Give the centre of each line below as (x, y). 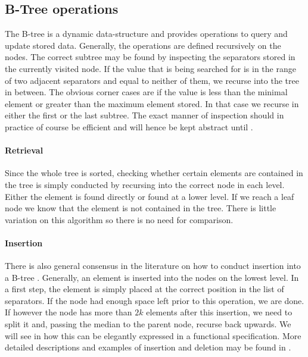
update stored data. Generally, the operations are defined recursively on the (143, 45)
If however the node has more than (69, 312)
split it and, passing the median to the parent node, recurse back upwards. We (148, 324)
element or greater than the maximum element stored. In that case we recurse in (152, 103)
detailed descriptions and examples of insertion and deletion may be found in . (148, 347)
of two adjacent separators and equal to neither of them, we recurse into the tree (152, 80)
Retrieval (24, 150)
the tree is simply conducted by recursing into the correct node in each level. (145, 184)
